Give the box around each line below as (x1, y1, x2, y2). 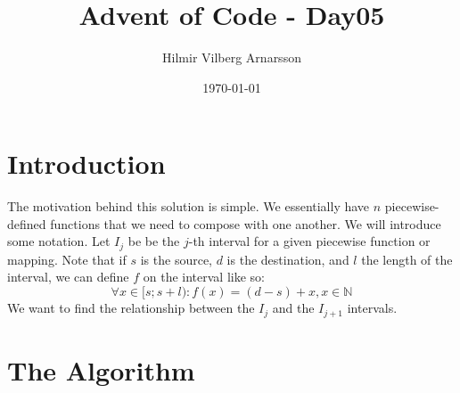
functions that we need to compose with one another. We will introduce (50, 214, 441, 233)
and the (272, 299, 315, 317)
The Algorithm (7, 351, 195, 388)
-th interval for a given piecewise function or (188, 232, 431, 250)
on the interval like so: (143, 267, 265, 286)
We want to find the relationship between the (7, 299, 255, 317)
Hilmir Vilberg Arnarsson (162, 48, 301, 67)
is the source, (140, 250, 212, 268)
